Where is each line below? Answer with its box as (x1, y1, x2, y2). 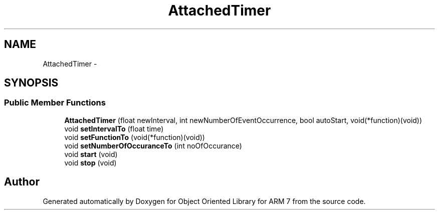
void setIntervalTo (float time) (64, 124, 164, 133)
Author (4, 175, 40, 188)
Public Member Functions (4, 97, 106, 108)
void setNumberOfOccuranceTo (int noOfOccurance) (64, 141, 242, 150)
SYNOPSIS (4, 76, 59, 89)
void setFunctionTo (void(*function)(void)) (64, 132, 205, 141)
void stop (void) (64, 158, 117, 167)
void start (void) (64, 149, 118, 158)
